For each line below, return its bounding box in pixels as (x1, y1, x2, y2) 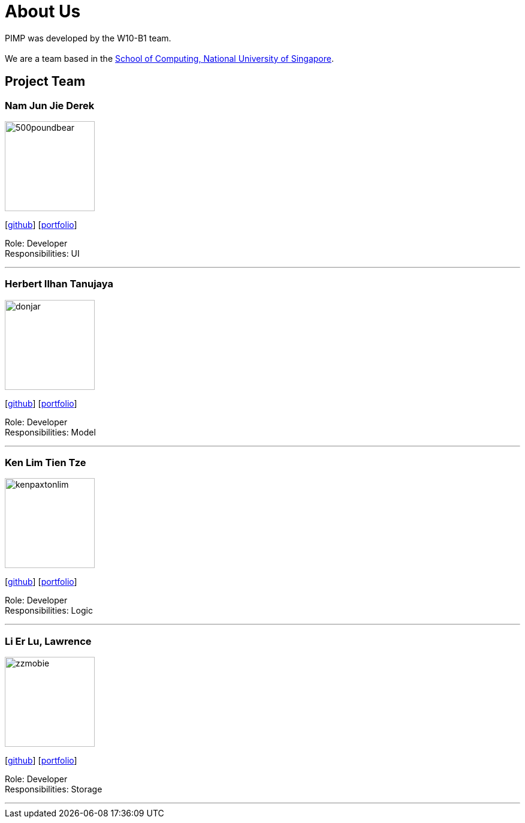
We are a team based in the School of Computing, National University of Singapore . (5, 53, 334, 64)
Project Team (5, 74, 86, 89)
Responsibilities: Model (5, 426, 96, 437)
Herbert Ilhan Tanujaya (5, 278, 113, 290)
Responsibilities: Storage (5, 784, 102, 795)
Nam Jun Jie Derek (5, 99, 95, 112)
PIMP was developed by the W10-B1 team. (5, 32, 171, 43)
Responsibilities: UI (5, 248, 80, 259)
